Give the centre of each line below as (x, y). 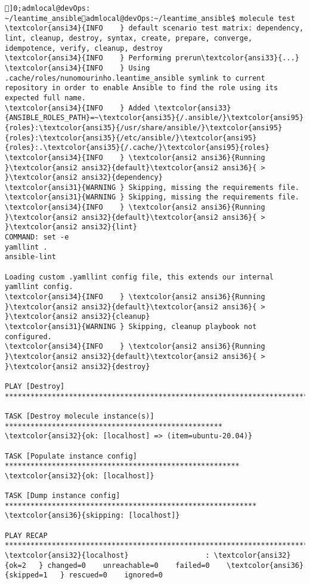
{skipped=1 (26, 575)
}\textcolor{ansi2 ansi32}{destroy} (77, 366)
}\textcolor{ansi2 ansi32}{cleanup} (77, 317)
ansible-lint (30, 257)
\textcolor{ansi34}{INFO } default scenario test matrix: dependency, (154, 28)
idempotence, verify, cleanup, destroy (84, 48)
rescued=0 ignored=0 (116, 575)
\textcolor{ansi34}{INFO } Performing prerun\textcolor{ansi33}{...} (152, 58)
